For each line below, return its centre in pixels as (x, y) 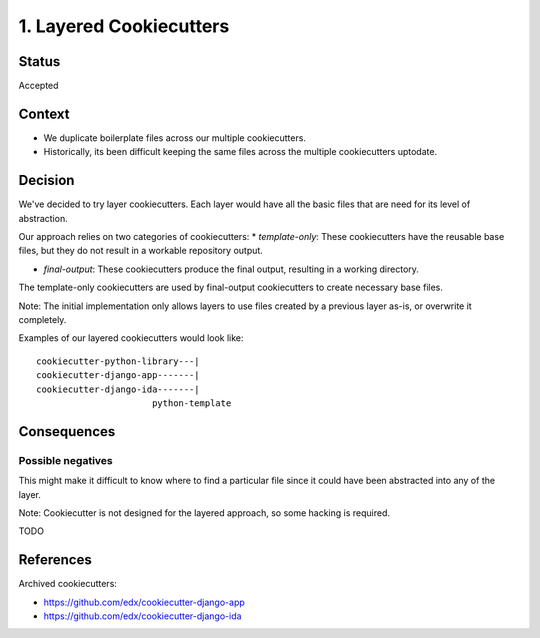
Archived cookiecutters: (67, 584)
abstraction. (43, 218)
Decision (46, 180)
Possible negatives (66, 460)
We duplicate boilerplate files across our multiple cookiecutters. (175, 137)
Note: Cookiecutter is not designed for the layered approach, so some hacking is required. (204, 512)
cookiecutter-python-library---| (118, 361)
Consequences (67, 431)
